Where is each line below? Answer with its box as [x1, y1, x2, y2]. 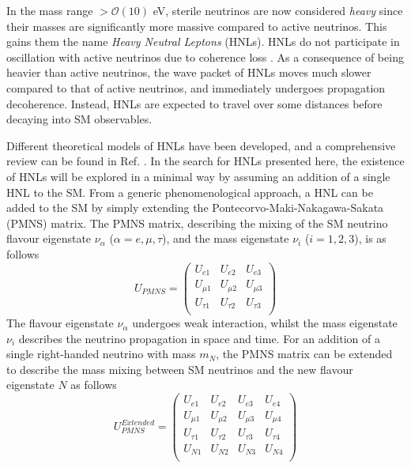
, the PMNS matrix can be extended [216, 345, 393, 362]
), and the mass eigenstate [162, 230, 289, 247]
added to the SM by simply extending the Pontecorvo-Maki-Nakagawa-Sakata [6, 199, 384, 216]
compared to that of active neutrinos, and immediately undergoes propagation [6, 79, 386, 96]
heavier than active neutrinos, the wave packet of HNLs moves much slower [6, 64, 371, 81]
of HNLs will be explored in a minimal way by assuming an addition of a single [6, 168, 390, 184]
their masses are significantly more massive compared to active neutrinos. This [6, 17, 387, 34]
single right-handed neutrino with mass [6, 345, 196, 362]
